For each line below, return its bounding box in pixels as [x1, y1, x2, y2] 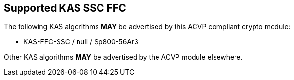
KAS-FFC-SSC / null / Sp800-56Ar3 [23, 38, 138, 46]
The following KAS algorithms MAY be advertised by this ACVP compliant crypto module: [4, 22, 291, 31]
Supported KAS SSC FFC [4, 2, 126, 14]
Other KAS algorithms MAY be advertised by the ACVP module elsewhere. [4, 53, 243, 61]
